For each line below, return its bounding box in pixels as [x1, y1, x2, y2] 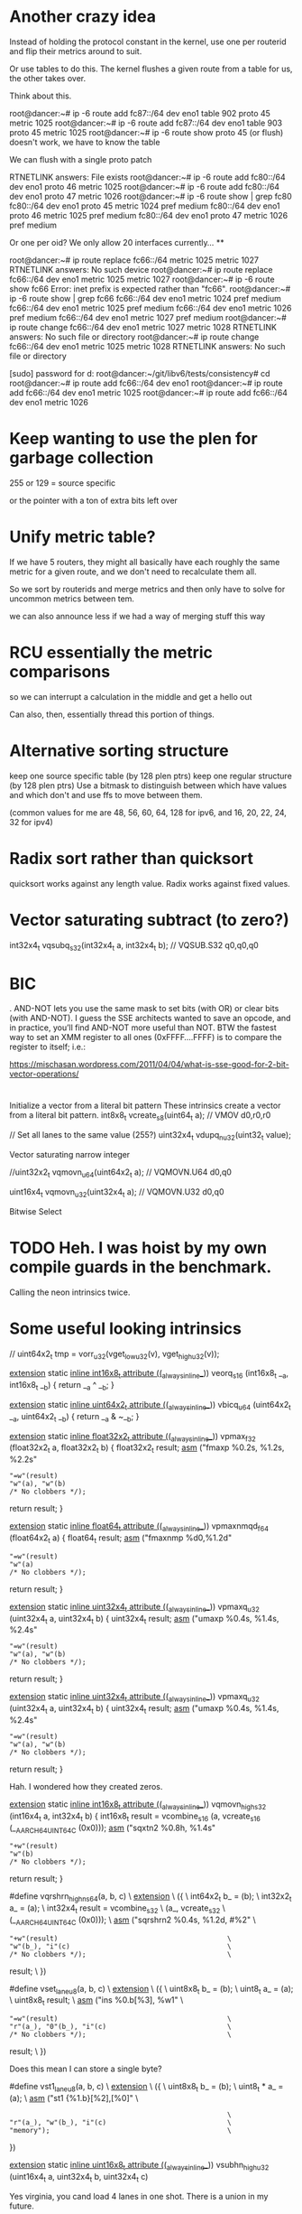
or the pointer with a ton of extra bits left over [9, 495, 178, 506]
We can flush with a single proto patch [9, 153, 152, 164]
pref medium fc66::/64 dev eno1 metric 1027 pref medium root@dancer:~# [9, 312, 287, 322]
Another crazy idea [9, 6, 156, 27]
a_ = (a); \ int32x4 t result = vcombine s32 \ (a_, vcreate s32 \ [9, 1902, 225, 1915]
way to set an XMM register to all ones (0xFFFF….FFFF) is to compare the [9, 1032, 282, 1043]
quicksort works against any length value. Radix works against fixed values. [9, 878, 290, 888]
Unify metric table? [9, 526, 156, 547]
